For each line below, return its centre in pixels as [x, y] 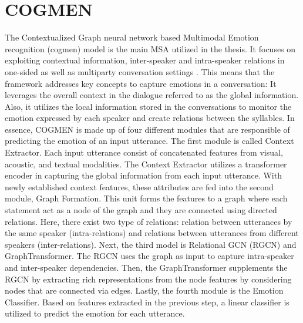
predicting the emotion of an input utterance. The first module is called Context [149, 141]
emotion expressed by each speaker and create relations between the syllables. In [150, 118]
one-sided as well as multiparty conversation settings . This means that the [140, 71]
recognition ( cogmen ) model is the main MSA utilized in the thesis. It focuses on [150, 48]
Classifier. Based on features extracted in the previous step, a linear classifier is [147, 302]
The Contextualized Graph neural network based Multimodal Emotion [132, 37]
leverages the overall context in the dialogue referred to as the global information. [152, 95]
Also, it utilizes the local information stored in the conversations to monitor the [148, 106]
